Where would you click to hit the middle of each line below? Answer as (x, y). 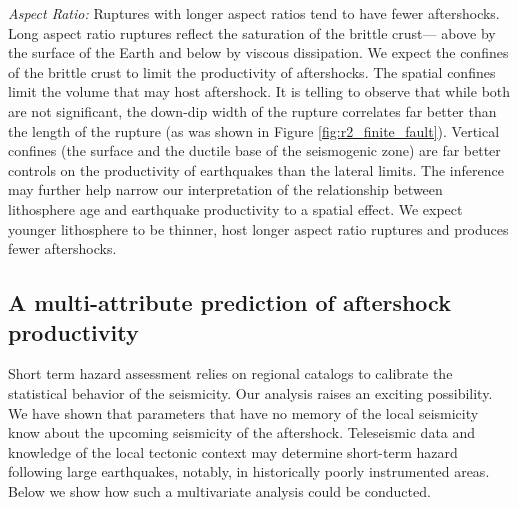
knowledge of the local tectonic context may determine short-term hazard (233, 451)
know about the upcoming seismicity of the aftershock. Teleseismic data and (242, 432)
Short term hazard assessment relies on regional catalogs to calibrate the (230, 373)
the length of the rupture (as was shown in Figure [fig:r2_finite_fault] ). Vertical (254, 130)
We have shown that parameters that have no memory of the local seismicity (243, 412)
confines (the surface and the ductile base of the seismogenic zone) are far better (254, 150)
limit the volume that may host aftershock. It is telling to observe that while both (259, 91)
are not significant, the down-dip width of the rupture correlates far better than (252, 110)
